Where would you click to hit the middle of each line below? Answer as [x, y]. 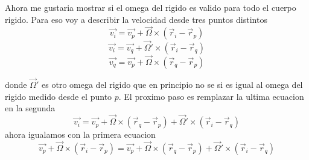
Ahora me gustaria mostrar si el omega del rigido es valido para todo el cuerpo [151, 7]
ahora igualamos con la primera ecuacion [80, 134]
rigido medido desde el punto [59, 96]
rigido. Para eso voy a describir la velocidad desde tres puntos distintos [136, 19]
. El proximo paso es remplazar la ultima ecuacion [211, 96]
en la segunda [30, 108]
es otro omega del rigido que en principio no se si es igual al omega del [172, 85]
